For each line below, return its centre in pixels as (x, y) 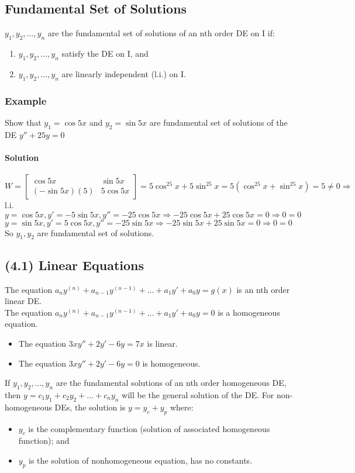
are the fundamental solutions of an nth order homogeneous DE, (171, 383)
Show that (23, 122)
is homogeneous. (171, 363)
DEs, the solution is (90, 407)
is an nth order (263, 289)
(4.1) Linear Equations (75, 265)
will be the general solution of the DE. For (198, 394)
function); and (44, 441)
